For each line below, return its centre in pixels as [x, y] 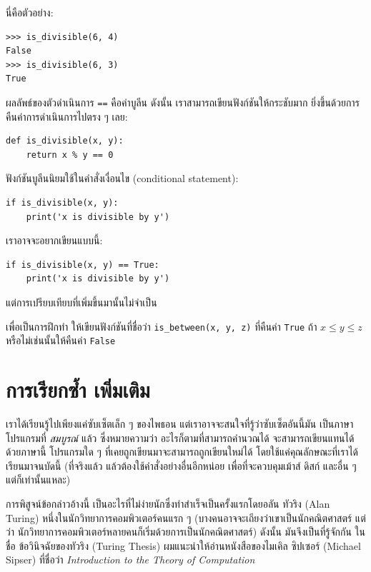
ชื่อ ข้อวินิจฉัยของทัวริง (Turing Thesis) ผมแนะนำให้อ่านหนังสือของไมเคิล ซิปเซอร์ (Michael [183, 545]
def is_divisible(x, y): [65, 141]
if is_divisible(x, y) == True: [83, 265]
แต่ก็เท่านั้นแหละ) [38, 480]
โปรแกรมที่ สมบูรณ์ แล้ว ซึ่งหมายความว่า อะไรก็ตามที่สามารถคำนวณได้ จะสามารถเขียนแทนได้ [180, 437]
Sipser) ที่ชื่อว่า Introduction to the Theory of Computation [130, 560]
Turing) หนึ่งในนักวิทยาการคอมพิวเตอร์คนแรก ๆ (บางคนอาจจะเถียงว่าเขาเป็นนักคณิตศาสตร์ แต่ [186, 517]
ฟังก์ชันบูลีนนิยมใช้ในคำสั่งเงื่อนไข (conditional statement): [122, 178]
